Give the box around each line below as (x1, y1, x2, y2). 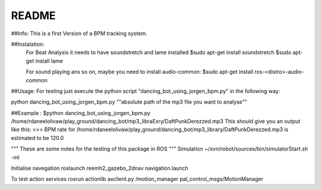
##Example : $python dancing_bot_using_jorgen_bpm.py (11, 109, 151, 116)
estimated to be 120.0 (11, 134, 64, 141)
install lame (35, 57, 64, 64)
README (11, 9, 56, 22)
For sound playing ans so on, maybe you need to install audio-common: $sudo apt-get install (26, 68, 254, 76)
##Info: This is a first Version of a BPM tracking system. (11, 30, 148, 37)
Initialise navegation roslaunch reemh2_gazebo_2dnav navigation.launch (11, 164, 188, 172)
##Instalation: (11, 41, 45, 48)
